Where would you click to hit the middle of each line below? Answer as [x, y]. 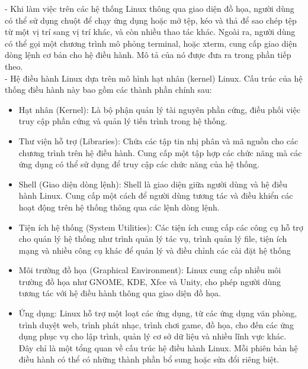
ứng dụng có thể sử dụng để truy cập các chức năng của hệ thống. [139, 164]
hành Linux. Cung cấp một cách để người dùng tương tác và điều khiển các [156, 195]
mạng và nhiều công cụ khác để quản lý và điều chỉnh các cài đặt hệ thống [155, 250]
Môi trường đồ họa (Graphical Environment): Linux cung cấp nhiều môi [150, 270]
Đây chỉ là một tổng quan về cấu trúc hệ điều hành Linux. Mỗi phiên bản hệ [158, 347]
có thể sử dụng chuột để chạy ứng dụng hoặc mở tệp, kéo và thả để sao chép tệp [151, 20]
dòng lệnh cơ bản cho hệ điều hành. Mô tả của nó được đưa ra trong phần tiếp [148, 55]
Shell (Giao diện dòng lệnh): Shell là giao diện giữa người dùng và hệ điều [153, 184]
